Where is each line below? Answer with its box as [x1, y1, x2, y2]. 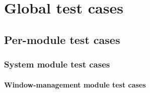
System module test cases [4, 58, 110, 70]
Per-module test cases [4, 31, 120, 47]
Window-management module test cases [4, 79, 146, 89]
